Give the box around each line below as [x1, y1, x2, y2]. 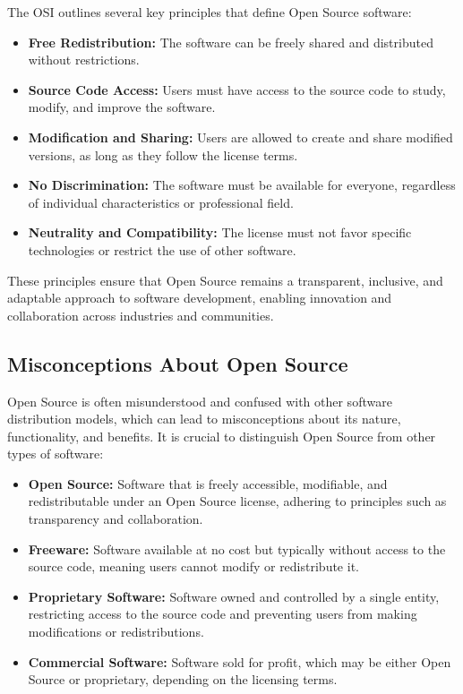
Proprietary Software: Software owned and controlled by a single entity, [28, 587, 440, 605]
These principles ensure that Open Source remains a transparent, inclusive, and [7, 270, 443, 289]
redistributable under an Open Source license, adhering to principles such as [28, 492, 447, 510]
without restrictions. [28, 50, 140, 69]
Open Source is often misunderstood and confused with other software [7, 391, 392, 410]
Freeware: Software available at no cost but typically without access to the [28, 539, 446, 558]
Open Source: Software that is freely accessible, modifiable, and [28, 474, 388, 493]
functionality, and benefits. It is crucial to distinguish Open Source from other [7, 426, 436, 445]
